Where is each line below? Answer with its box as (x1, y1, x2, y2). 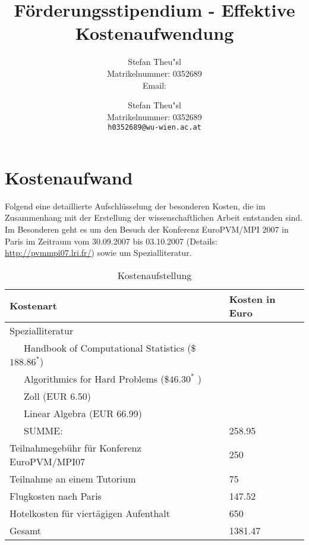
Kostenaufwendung (75, 21, 234, 45)
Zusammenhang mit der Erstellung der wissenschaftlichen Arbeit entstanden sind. (5, 211, 303, 224)
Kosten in (229, 292, 276, 306)
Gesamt (10, 523, 42, 537)
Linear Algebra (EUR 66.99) (24, 406, 142, 420)
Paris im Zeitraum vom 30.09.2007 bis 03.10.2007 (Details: (5, 234, 217, 247)
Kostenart (10, 299, 57, 313)
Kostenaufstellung (117, 268, 192, 282)
